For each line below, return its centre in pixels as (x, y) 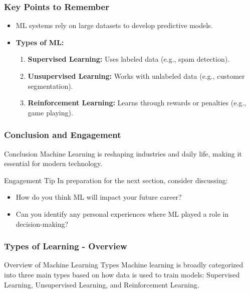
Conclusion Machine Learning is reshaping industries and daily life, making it (123, 153)
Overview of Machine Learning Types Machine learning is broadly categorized (124, 265)
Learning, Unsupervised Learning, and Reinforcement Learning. (102, 284)
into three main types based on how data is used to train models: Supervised (122, 274)
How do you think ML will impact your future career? (99, 197)
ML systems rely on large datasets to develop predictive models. (114, 25)
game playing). (50, 112)
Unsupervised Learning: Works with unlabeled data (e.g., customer (136, 76)
